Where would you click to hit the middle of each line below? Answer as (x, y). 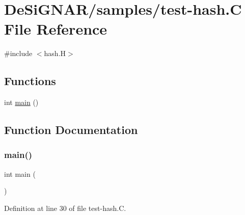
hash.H (55, 53)
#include (18, 53)
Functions (30, 81)
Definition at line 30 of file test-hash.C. (65, 208)
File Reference (56, 29)
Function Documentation (71, 130)
